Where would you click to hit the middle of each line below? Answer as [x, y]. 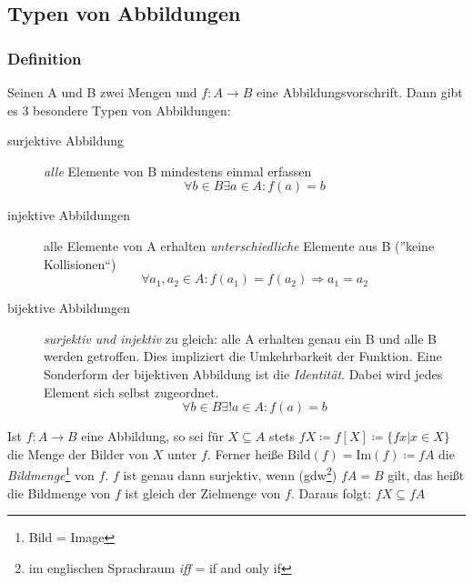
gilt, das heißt [426, 474]
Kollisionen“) [80, 263]
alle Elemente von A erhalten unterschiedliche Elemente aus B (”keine [239, 245]
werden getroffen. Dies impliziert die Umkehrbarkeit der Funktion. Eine [243, 356]
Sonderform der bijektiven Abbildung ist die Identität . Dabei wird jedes [243, 373]
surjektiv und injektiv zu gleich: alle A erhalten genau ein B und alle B [240, 338]
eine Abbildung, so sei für [152, 436]
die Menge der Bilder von [78, 453]
